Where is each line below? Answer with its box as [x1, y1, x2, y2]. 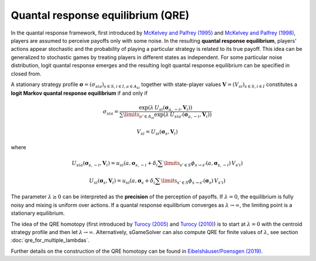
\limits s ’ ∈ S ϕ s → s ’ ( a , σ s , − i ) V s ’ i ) [163, 160, 243, 168]
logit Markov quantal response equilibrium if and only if [11, 90, 148, 97]
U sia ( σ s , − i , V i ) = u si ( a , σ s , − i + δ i [71, 160, 158, 168]
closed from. [11, 70, 42, 77]
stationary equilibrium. [11, 210, 65, 217]
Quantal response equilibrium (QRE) [11, 9, 190, 22]
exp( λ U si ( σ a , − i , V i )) [138, 104, 193, 112]
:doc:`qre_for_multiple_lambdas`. [11, 237, 90, 244]
